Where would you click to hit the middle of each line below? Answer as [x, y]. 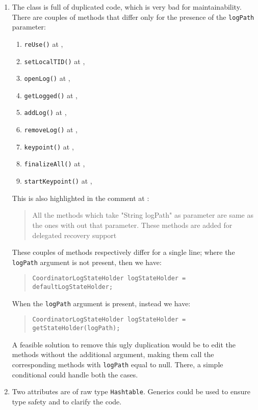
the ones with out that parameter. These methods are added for [132, 225]
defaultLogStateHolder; [73, 287]
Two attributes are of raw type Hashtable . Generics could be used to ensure [131, 391]
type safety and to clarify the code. [67, 401]
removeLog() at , [51, 129]
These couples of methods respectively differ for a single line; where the [123, 252]
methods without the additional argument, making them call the [113, 354]
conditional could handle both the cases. [75, 374]
